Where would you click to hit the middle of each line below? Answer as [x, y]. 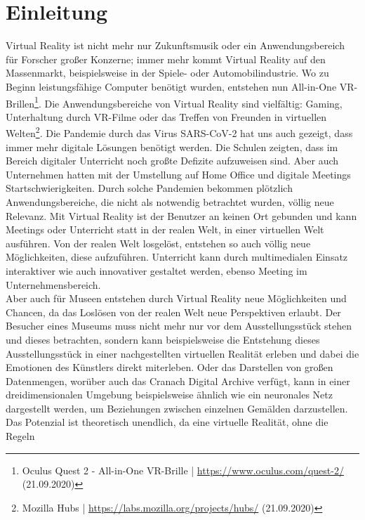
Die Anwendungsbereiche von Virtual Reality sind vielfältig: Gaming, [193, 103]
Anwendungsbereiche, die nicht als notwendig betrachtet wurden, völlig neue [170, 201]
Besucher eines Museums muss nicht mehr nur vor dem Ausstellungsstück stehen [179, 326]
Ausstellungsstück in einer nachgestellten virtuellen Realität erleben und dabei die [182, 353]
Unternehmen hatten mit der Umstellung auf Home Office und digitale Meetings [178, 174]
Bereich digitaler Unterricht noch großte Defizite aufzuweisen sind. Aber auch [172, 161]
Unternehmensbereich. [53, 284]
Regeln [20, 436]
